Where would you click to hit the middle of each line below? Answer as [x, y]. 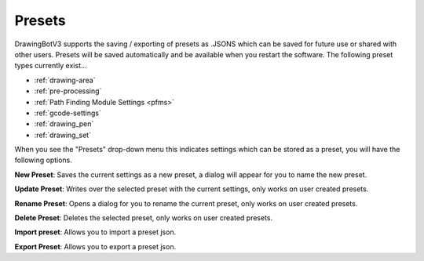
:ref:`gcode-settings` [68, 113]
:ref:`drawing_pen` [64, 124]
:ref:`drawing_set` [63, 135]
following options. [43, 160]
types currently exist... [51, 66]
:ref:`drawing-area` [65, 80]
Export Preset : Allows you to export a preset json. [95, 246]
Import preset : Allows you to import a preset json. [95, 232]
